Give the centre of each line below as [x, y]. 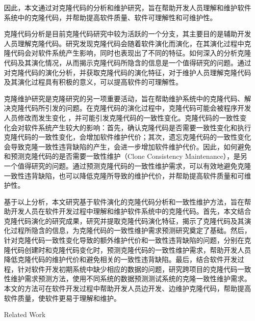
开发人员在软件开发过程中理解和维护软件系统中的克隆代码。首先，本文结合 [131, 211]
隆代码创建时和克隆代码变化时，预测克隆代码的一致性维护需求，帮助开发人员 [127, 249]
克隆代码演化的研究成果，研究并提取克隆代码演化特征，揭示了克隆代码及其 [124, 220]
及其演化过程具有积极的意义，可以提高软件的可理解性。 [93, 82]
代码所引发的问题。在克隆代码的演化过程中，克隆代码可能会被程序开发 [138, 108]
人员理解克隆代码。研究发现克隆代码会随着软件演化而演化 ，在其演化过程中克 [127, 43]
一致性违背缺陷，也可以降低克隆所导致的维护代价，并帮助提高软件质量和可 [124, 175]
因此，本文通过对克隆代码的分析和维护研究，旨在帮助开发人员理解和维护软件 [127, 7]
